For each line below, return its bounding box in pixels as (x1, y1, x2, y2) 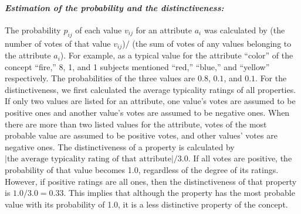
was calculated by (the (204, 23, 285, 36)
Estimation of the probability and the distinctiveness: (5, 1, 224, 13)
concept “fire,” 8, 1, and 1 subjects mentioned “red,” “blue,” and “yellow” (5, 60, 270, 73)
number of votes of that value (5, 37, 111, 49)
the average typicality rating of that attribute (6, 155, 171, 164)
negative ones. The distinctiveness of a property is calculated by (5, 140, 235, 153)
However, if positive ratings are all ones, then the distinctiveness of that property (5, 175, 297, 187)
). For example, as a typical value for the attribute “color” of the (60, 49, 293, 61)
